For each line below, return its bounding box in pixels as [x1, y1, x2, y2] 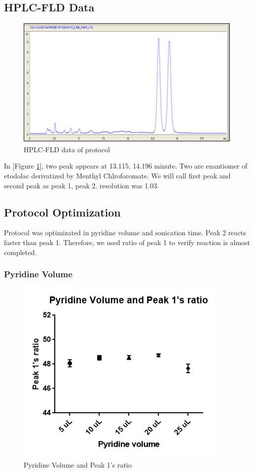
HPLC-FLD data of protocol [24, 144, 110, 154]
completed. [4, 247, 37, 257]
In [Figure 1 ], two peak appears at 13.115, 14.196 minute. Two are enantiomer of [4, 161, 248, 171]
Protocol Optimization [4, 204, 121, 219]
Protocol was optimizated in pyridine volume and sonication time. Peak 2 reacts [4, 227, 246, 238]
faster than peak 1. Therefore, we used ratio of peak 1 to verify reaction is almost [4, 237, 251, 247]
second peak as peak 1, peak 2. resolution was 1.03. [4, 180, 159, 190]
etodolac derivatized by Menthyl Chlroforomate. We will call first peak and [4, 170, 231, 180]
